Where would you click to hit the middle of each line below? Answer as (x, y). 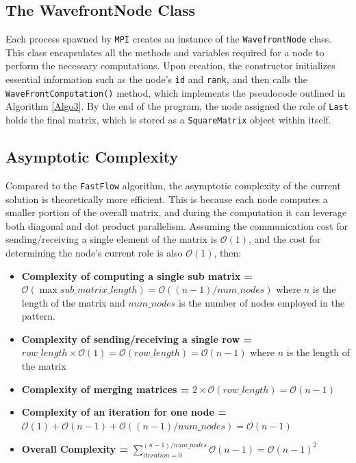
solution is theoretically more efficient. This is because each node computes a (167, 199)
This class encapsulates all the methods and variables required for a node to (165, 52)
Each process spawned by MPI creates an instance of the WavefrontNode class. (169, 39)
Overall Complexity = (75, 448)
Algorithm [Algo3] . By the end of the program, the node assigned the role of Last (177, 106)
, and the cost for (285, 239)
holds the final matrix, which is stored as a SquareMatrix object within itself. (168, 120)
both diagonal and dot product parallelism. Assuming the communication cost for (177, 225)
